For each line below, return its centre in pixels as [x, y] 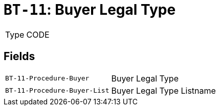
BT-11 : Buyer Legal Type [90, 10]
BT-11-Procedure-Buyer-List [57, 91]
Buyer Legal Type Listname [163, 90]
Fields [19, 57]
